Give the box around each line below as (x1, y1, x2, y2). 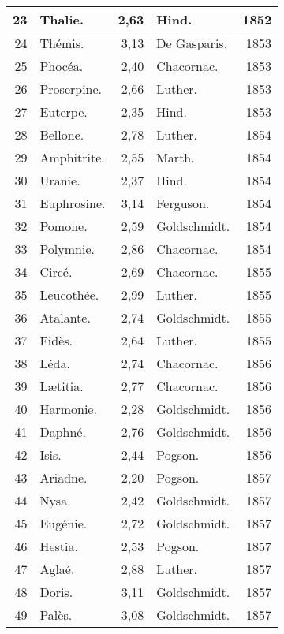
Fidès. (39, 331, 73, 349)
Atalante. (39, 308, 91, 326)
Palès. (39, 606, 73, 624)
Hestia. (39, 537, 78, 555)
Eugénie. (39, 514, 88, 532)
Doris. (39, 583, 73, 601)
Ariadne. (39, 468, 88, 487)
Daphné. (39, 423, 86, 441)
